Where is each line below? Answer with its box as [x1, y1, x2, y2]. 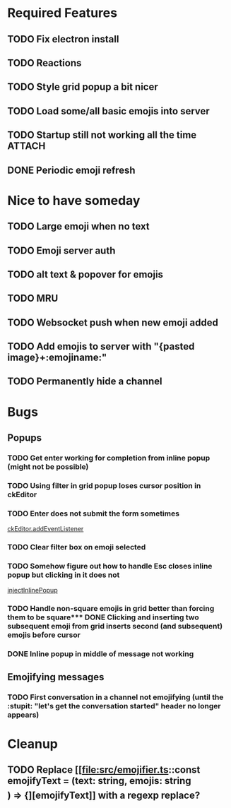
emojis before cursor [7, 630, 81, 640]
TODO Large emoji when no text [7, 220, 150, 232]
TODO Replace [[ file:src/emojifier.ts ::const [7, 764, 201, 776]
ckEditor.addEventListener [7, 525, 84, 533]
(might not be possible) [7, 461, 89, 471]
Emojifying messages [7, 671, 105, 683]
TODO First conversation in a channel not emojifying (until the [7, 692, 224, 702]
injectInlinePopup [7, 586, 58, 595]
